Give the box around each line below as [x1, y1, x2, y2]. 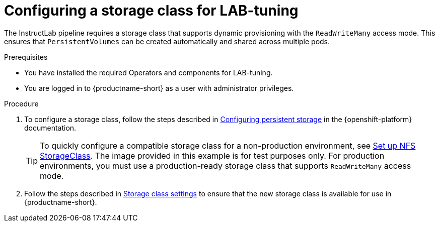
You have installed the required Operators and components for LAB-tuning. [24, 68, 273, 77]
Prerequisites [4, 52, 48, 61]
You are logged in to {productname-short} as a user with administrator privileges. [24, 83, 294, 92]
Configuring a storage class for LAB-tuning [4, 2, 299, 19]
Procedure [4, 99, 39, 108]
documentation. [24, 123, 77, 132]
